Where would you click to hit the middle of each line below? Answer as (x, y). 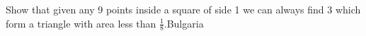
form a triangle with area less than (81, 23)
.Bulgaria (184, 23)
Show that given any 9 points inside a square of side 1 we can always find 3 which (183, 9)
